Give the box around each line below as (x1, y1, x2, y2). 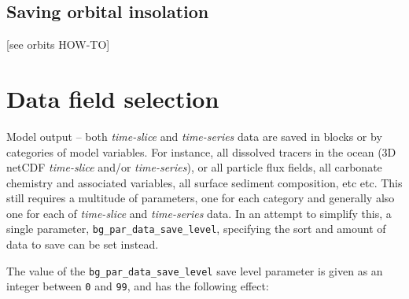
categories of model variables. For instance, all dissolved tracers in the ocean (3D (6, 143, 396, 160)
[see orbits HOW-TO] (6, 36, 110, 53)
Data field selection (6, 82, 219, 114)
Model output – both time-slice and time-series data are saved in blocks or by (6, 127, 382, 144)
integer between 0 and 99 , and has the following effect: (6, 278, 269, 294)
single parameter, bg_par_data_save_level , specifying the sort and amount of (6, 220, 386, 237)
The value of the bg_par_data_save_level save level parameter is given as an (6, 262, 383, 279)
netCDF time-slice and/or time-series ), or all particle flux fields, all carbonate (6, 159, 382, 175)
